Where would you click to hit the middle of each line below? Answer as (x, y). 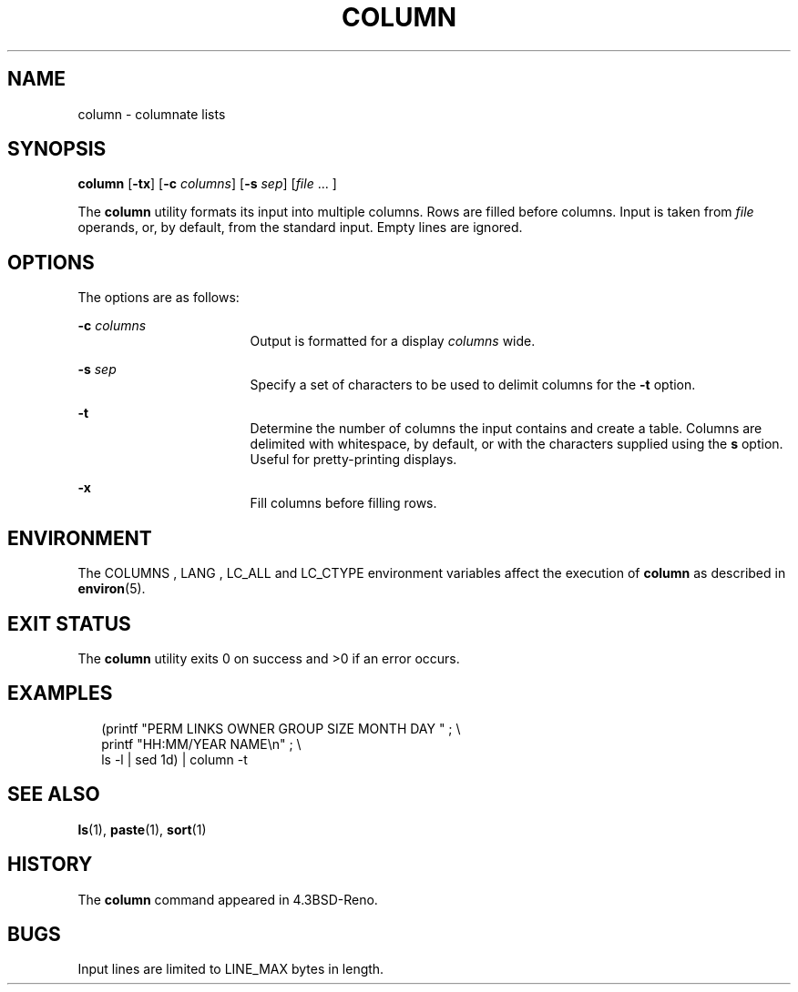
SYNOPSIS (57, 149)
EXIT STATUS (69, 623)
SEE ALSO (54, 795)
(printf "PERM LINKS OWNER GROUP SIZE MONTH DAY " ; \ (281, 728)
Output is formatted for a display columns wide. (393, 341)
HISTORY (50, 865)
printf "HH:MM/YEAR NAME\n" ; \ (201, 744)
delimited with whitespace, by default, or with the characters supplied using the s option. (517, 444)
